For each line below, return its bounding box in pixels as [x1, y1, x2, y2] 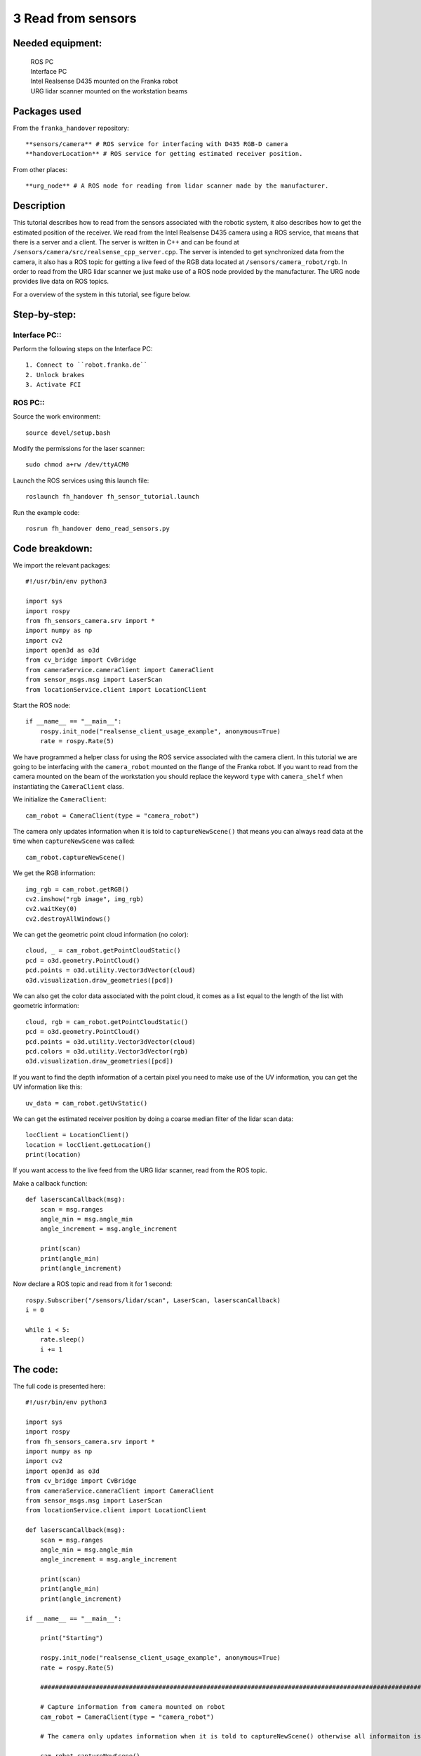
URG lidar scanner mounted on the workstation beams [30, 86, 188, 95]
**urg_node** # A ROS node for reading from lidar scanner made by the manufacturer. [25, 182, 329, 190]
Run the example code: [13, 508, 80, 516]
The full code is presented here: [13, 1382, 105, 1390]
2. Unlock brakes [25, 371, 85, 379]
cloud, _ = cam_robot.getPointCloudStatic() [25, 947, 182, 955]
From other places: [13, 165, 68, 173]
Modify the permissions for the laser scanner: [13, 445, 145, 453]
